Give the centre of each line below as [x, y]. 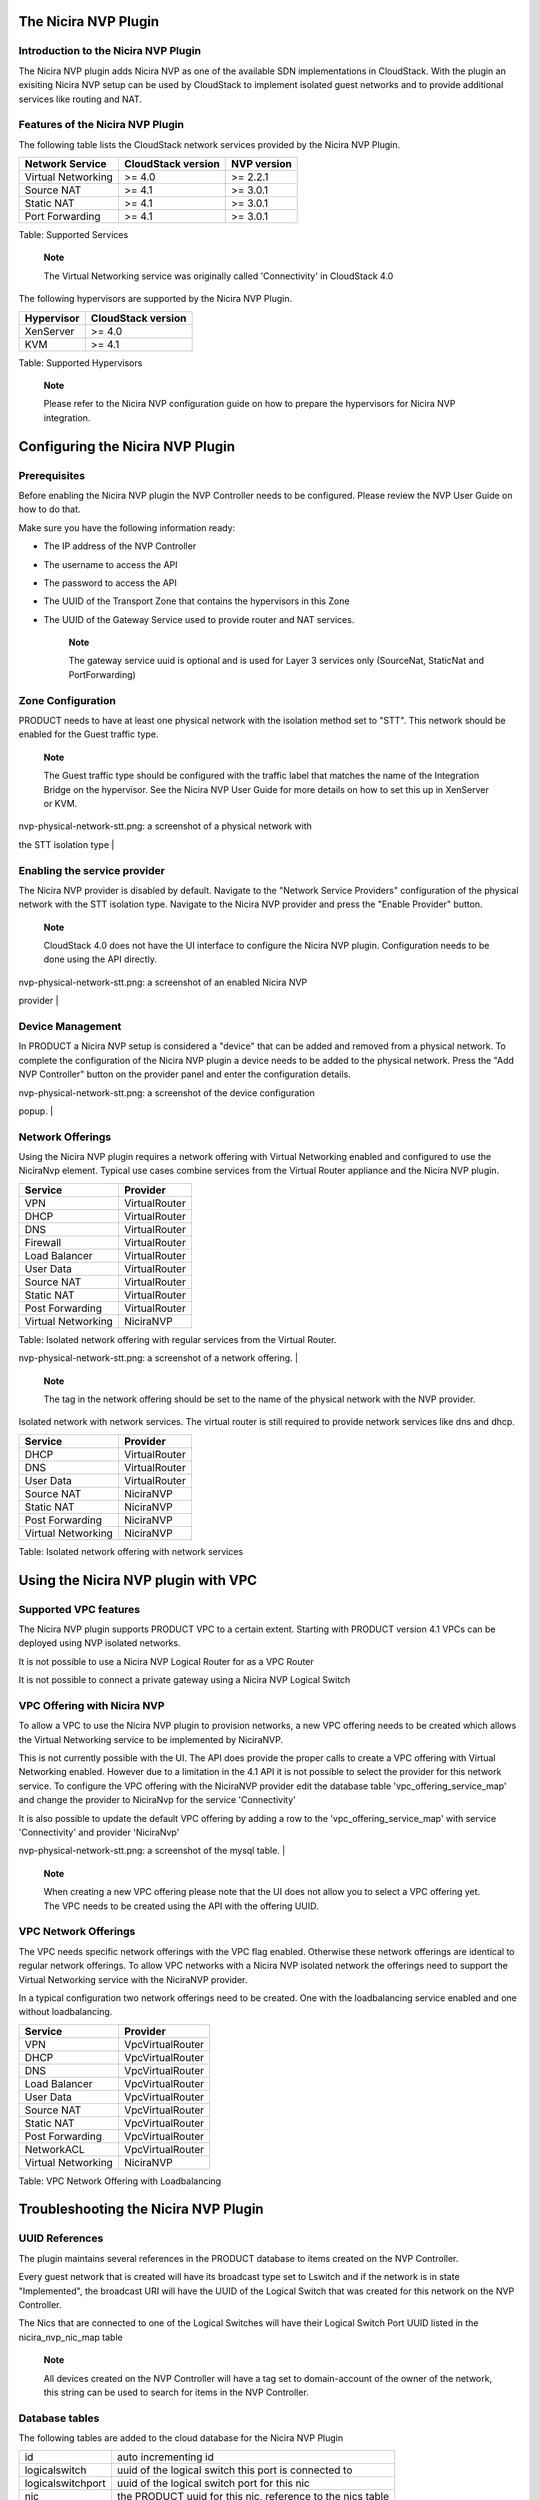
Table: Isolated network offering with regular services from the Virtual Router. [177, 1339]
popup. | [36, 1111]
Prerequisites [51, 475]
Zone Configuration [67, 700]
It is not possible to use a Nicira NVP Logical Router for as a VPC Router [166, 1661]
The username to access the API [111, 564]
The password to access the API [110, 582]
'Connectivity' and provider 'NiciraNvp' [99, 1832]
